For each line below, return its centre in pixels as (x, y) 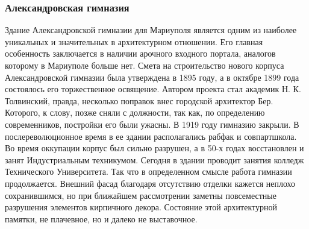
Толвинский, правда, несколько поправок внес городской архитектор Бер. (139, 100)
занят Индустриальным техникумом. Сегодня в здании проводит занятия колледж (154, 159)
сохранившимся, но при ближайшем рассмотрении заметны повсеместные (141, 195)
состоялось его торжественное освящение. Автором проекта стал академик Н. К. (153, 89)
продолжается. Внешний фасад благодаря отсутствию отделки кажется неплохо (150, 183)
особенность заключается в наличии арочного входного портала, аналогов (140, 53)
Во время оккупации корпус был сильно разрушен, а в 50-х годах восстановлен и (154, 148)
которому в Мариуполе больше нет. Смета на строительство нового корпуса (145, 65)
